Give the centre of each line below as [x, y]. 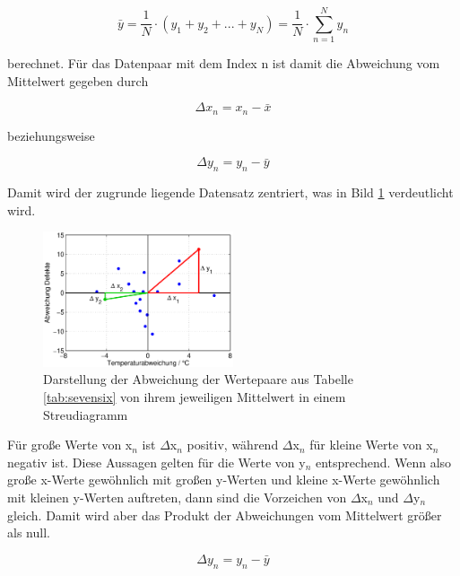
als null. [29, 532]
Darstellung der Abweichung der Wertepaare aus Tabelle [198, 379]
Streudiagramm [86, 414]
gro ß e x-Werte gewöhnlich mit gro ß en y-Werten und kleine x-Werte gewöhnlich [224, 480]
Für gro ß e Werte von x [70, 445]
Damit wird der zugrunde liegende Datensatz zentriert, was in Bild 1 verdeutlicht [230, 192]
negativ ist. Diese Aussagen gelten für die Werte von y [156, 462]
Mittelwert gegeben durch [78, 80]
